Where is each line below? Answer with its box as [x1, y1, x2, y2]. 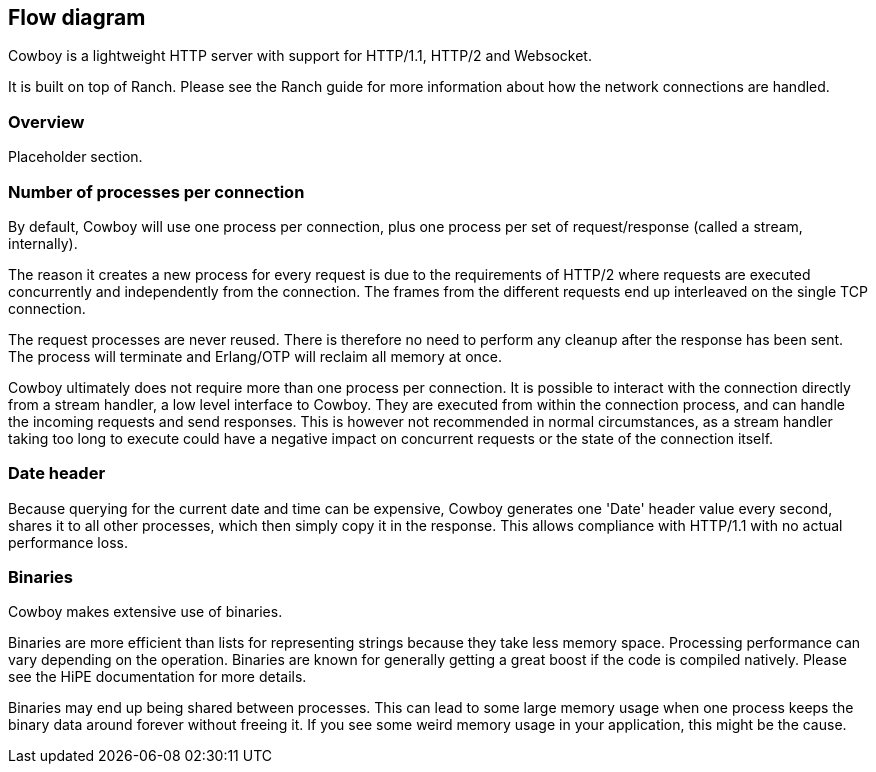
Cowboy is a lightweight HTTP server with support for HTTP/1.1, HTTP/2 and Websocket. [8, 47, 592, 65]
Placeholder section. [8, 148, 143, 166]
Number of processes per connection [8, 181, 305, 202]
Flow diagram [8, 5, 146, 30]
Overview [8, 111, 85, 132]
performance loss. [8, 533, 128, 551]
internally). [8, 234, 78, 252]
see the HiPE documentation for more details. [8, 668, 307, 686]
